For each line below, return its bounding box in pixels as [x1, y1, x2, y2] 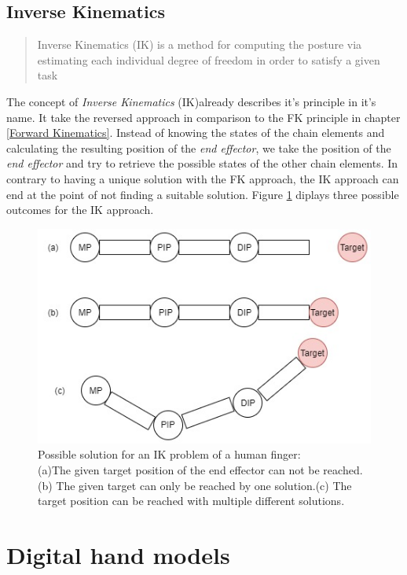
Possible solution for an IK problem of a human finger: [38, 446, 301, 463]
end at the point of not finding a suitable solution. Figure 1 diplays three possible [6, 186, 399, 202]
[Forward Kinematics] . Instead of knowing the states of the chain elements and [6, 124, 385, 141]
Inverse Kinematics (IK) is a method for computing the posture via [37, 36, 362, 53]
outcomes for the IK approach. [6, 201, 154, 218]
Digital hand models [6, 539, 230, 571]
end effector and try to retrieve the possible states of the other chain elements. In [6, 155, 398, 171]
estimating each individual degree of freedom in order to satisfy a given [37, 51, 380, 68]
